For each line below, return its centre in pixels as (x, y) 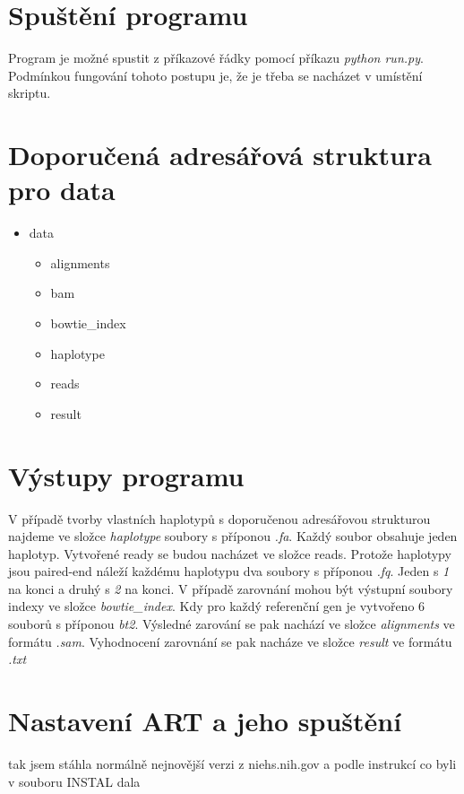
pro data (62, 190)
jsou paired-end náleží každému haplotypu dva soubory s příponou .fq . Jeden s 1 (229, 571)
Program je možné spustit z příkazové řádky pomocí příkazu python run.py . (216, 58)
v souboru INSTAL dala (74, 781)
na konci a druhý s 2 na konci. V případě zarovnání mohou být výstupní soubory (231, 588)
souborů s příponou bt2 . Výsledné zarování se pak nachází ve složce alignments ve (232, 624)
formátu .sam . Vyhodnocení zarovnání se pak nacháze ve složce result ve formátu (230, 641)
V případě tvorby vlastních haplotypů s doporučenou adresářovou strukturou (219, 518)
